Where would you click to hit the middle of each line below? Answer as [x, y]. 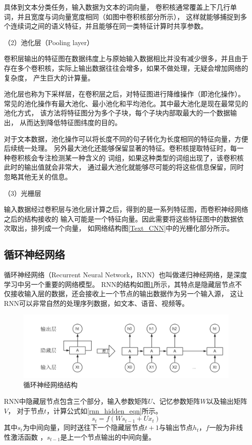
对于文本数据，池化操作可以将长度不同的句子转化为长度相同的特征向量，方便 [126, 138]
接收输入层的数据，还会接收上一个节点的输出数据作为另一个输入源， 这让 [127, 294]
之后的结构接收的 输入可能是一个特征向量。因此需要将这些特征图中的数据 [120, 218]
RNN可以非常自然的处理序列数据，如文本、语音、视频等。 [96, 303]
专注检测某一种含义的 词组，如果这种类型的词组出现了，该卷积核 [141, 157]
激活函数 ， [29, 437]
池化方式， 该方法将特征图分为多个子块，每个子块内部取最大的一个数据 [117, 113]
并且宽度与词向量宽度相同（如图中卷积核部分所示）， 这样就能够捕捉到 [129, 16]
